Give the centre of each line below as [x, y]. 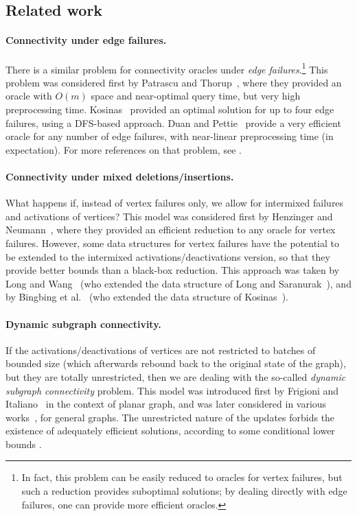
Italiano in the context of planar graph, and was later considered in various [166, 404]
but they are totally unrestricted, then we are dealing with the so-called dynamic [176, 376]
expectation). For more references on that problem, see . [124, 149]
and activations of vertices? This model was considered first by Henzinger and [169, 216]
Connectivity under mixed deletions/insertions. [120, 176]
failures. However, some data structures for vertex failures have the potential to [172, 243]
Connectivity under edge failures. [86, 40]
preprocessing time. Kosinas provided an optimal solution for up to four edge [170, 109]
